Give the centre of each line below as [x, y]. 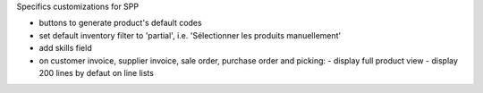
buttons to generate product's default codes [120, 23]
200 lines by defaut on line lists [96, 72]
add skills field [66, 48]
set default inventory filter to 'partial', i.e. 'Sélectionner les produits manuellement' [190, 35]
